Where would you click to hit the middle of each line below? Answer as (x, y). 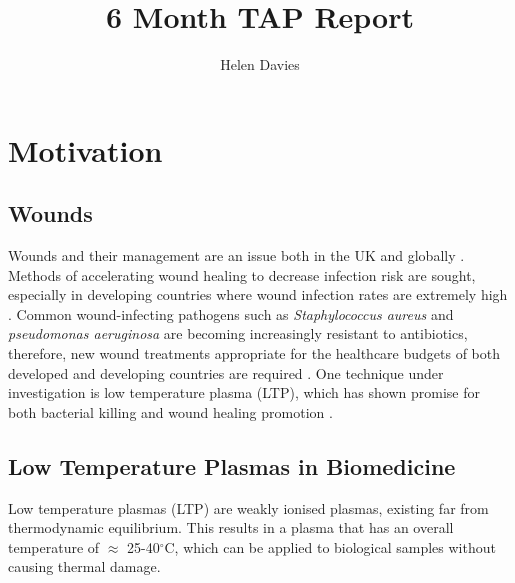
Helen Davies (260, 64)
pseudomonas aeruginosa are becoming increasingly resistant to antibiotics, (238, 333)
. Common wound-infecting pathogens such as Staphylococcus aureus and (231, 313)
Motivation (85, 149)
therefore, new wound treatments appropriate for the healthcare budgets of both (254, 353)
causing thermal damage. (84, 566)
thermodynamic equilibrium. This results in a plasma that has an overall (231, 527)
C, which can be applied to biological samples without (330, 546)
